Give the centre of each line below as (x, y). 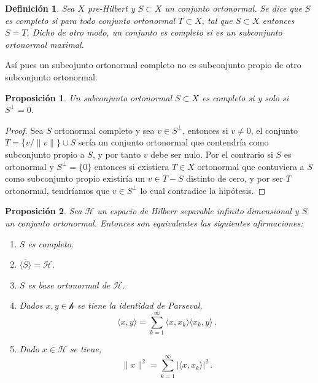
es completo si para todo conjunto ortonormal (90, 20)
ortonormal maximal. (45, 44)
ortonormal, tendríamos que (57, 190)
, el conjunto (274, 130)
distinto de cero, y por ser (235, 178)
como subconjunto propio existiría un (75, 178)
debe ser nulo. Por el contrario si (212, 154)
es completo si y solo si (245, 97)
